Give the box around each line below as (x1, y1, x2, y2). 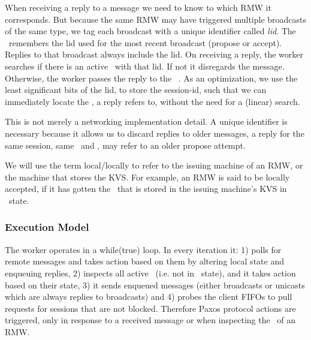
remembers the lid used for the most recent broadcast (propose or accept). (8, 36, 282, 49)
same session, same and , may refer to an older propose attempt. (5, 139, 246, 151)
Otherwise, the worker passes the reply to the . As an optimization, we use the (5, 71, 298, 84)
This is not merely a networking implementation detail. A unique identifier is (5, 115, 288, 128)
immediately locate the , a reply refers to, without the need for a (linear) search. (5, 95, 300, 107)
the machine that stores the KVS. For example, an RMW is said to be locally (5, 170, 290, 183)
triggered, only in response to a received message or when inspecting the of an (5, 314, 296, 326)
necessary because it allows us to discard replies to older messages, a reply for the (5, 127, 304, 139)
